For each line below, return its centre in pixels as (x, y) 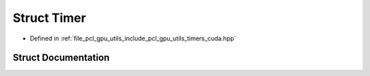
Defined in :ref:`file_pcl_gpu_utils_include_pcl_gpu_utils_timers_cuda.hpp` (133, 38)
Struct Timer (49, 18)
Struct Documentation (61, 58)
